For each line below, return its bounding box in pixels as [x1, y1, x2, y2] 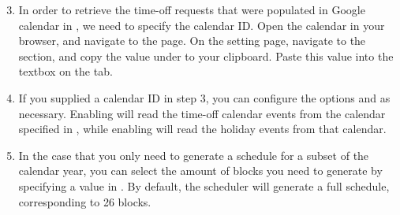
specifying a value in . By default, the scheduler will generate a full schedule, [18, 177, 390, 194]
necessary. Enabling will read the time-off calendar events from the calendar [18, 105, 386, 121]
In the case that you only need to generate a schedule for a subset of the [18, 146, 369, 163]
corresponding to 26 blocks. [18, 193, 151, 209]
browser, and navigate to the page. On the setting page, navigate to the [18, 32, 366, 49]
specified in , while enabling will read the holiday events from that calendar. [18, 120, 387, 137]
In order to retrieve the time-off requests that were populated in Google [18, 2, 365, 17]
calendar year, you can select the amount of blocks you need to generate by [18, 162, 383, 179]
